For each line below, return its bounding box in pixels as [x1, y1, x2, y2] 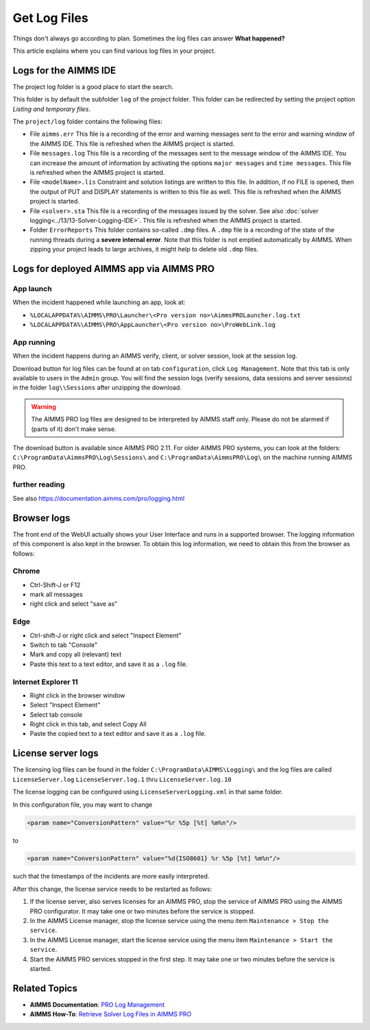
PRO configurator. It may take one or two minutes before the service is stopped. [29, 907, 256, 915]
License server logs [12, 748, 99, 759]
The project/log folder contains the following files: [12, 117, 162, 126]
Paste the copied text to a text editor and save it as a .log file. [29, 730, 207, 738]
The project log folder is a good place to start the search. [12, 82, 174, 90]
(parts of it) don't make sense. [31, 425, 116, 433]
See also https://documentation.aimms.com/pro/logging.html [12, 494, 185, 502]
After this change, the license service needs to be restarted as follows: [12, 885, 212, 893]
